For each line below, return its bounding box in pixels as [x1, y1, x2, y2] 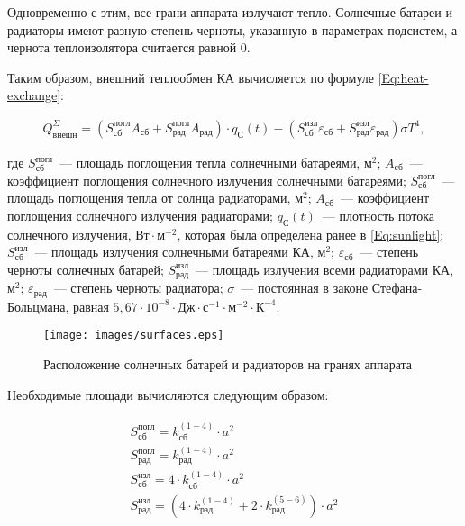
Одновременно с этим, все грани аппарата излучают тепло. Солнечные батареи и [7, 3, 452, 21]
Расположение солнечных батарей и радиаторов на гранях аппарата [43, 354, 413, 373]
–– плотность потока [322, 205, 435, 224]
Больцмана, [7, 296, 69, 315]
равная [72, 296, 109, 315]
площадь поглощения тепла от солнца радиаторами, [7, 188, 291, 207]
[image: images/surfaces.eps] [43, 329, 224, 342]
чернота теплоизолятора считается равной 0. [7, 38, 251, 57]
